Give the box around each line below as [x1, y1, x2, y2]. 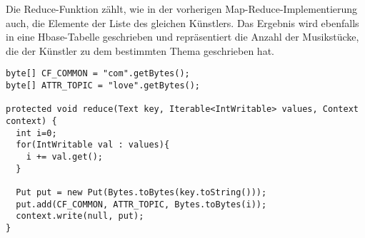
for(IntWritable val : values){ [16, 140, 170, 150]
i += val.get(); [26, 151, 104, 162]
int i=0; [16, 128, 57, 138]
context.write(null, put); [16, 211, 144, 222]
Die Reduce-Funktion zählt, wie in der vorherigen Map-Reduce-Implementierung [6, 1, 358, 16]
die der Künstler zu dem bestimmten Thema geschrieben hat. [6, 43, 274, 58]
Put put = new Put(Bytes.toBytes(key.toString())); [16, 187, 267, 197]
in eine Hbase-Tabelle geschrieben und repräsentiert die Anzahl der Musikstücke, [6, 29, 359, 44]
